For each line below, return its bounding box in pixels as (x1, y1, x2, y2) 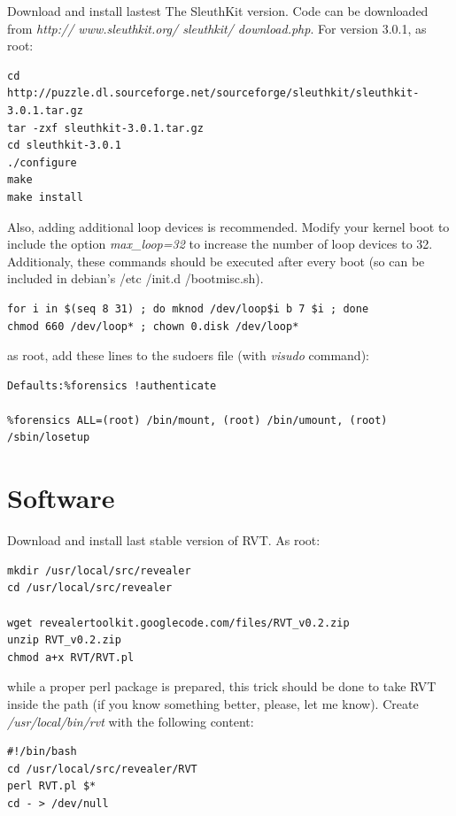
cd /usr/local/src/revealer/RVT (7, 762, 197, 775)
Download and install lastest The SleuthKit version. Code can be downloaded (7, 2, 429, 19)
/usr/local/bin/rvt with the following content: (7, 712, 254, 730)
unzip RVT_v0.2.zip (7, 634, 121, 647)
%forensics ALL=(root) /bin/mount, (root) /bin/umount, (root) (7, 413, 388, 427)
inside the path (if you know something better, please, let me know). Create (7, 694, 419, 712)
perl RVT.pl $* (7, 780, 97, 793)
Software (7, 480, 115, 516)
